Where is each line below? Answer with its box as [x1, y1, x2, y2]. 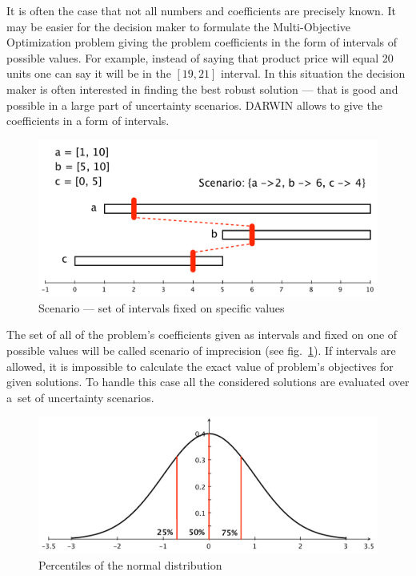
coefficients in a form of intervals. [6, 112, 170, 129]
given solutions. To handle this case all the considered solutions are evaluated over [6, 373, 410, 390]
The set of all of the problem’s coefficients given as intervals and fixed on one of [6, 326, 398, 343]
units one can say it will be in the [6, 65, 171, 82]
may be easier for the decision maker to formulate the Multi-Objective [6, 18, 351, 34]
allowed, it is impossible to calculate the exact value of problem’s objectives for [6, 357, 394, 374]
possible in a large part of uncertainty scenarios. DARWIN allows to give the [6, 96, 382, 113]
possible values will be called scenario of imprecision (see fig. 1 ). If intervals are [6, 341, 396, 358]
